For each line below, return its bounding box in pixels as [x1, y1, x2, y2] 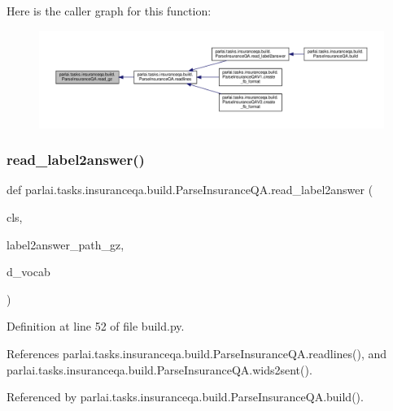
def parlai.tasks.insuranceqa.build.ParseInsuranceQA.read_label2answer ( [7, 181, 373, 198]
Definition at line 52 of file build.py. [7, 318, 185, 335]
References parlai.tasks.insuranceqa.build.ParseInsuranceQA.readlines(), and [7, 345, 387, 362]
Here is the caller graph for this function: [7, 2, 212, 19]
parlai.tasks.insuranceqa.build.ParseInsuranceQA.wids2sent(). [7, 361, 312, 378]
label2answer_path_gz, [7, 236, 124, 253]
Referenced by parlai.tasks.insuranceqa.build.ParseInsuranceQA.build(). [7, 388, 364, 405]
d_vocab [7, 263, 50, 280]
